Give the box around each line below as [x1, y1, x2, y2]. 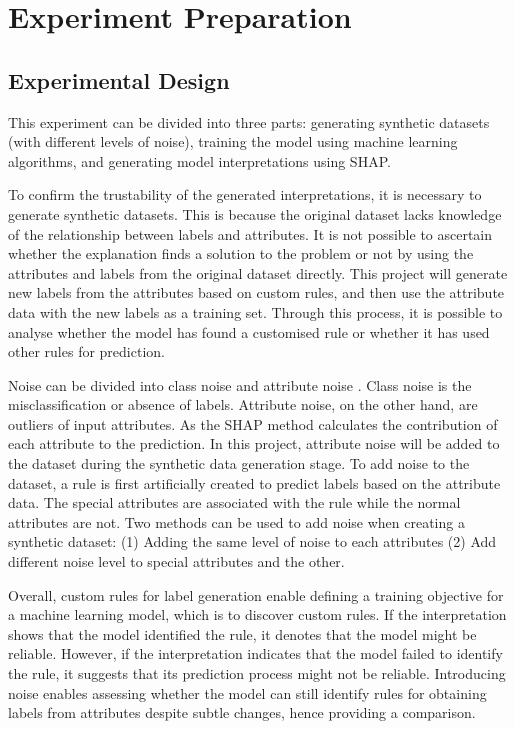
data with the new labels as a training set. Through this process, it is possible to [8, 301, 503, 322]
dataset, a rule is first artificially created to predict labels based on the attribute [8, 472, 501, 493]
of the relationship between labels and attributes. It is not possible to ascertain [8, 223, 493, 244]
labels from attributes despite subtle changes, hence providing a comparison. [8, 702, 476, 723]
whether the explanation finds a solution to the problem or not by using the [8, 243, 474, 264]
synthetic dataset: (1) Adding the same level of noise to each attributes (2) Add [8, 531, 497, 552]
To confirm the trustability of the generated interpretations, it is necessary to [8, 184, 482, 205]
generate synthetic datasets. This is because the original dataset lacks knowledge [8, 203, 502, 224]
